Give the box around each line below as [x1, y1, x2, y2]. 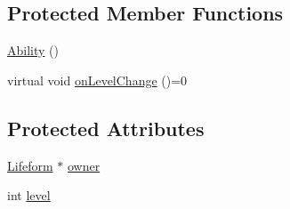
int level [7, 186, 51, 205]
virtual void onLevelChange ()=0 [7, 70, 188, 89]
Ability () [7, 41, 59, 60]
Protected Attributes [7, 114, 205, 141]
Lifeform [7, 156, 53, 174]
